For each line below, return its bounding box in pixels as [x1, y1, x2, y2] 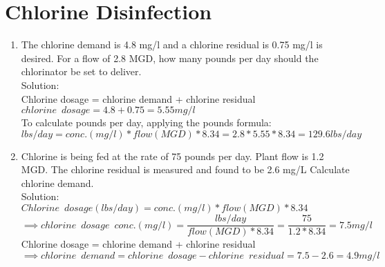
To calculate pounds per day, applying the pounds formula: [21, 115, 272, 130]
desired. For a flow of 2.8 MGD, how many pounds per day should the [21, 50, 319, 65]
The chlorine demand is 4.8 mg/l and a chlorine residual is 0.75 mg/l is [21, 37, 323, 52]
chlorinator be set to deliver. [21, 64, 142, 79]
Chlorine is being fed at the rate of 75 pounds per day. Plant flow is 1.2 [21, 148, 324, 163]
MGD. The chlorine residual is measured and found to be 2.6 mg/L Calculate [21, 162, 350, 177]
